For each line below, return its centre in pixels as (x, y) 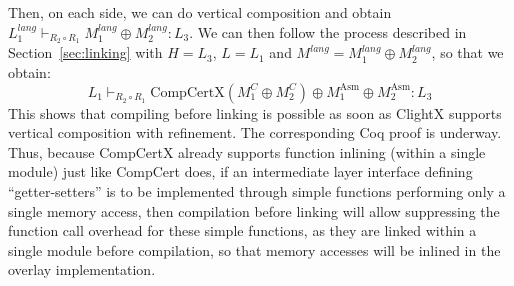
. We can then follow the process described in (328, 31)
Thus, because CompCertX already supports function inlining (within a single (247, 151)
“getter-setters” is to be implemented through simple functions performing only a (257, 191)
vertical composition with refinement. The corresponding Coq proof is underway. (255, 132)
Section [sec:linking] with (85, 52)
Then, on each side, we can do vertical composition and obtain (200, 12)
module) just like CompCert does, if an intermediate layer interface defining (240, 171)
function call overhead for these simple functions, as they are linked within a (242, 230)
